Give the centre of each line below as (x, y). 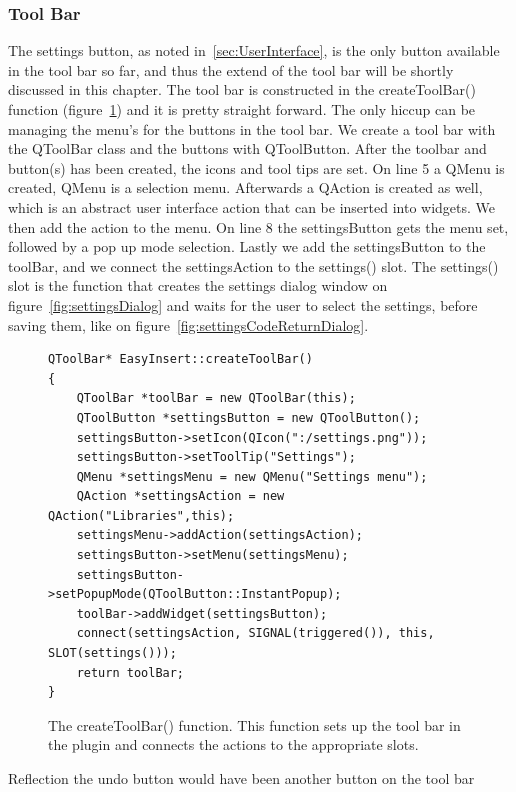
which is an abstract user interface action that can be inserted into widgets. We (252, 206)
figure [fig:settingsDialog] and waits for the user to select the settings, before (243, 304)
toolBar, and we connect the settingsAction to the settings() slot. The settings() (253, 265)
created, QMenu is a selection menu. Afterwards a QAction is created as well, (245, 187)
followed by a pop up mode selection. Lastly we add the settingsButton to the (247, 246)
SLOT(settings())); (112, 653)
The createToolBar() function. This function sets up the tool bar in (254, 724)
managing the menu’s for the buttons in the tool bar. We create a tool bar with (252, 128)
